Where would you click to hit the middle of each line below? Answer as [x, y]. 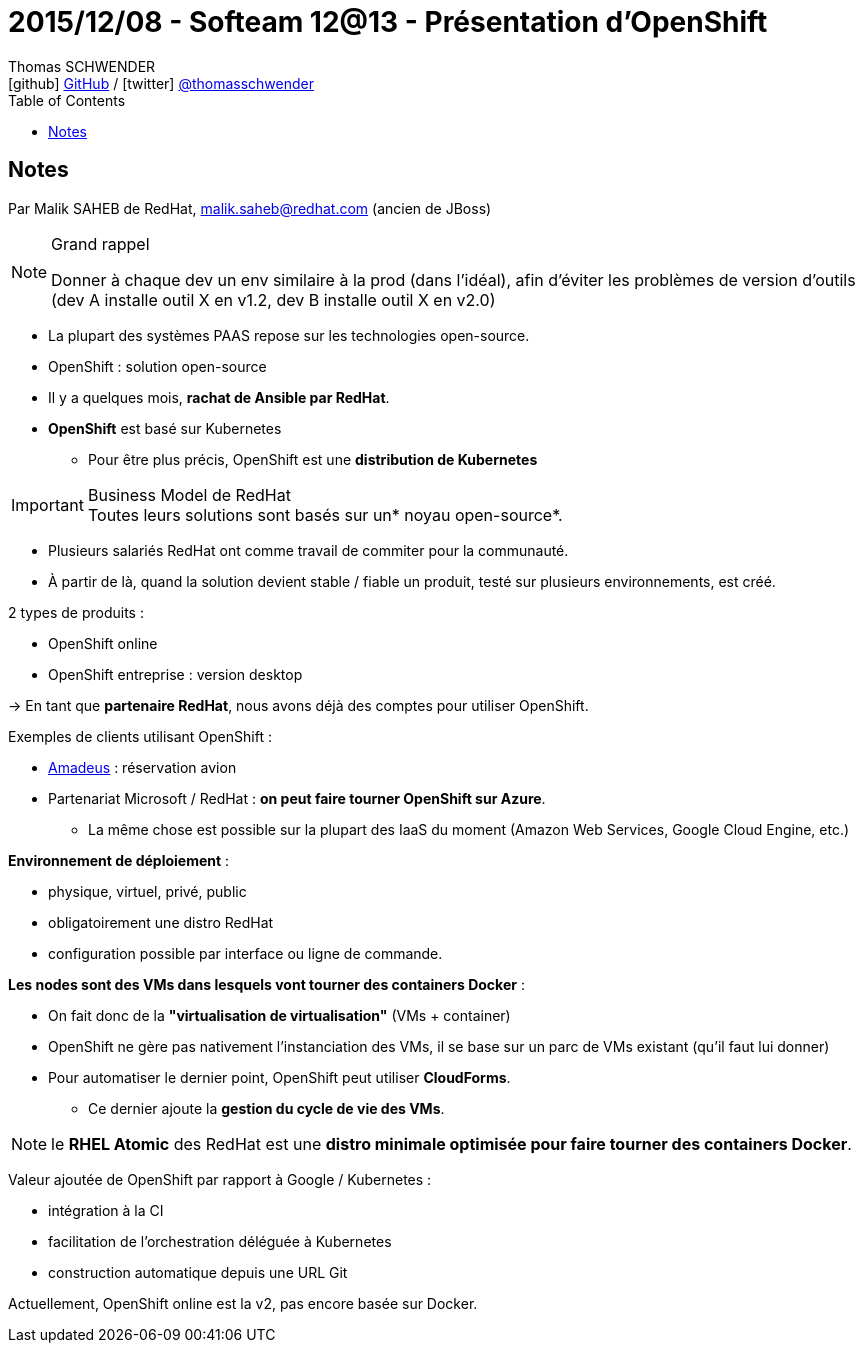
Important [47, 504]
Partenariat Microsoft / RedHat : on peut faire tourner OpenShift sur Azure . [297, 798]
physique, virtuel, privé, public [147, 891]
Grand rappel [100, 243]
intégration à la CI [106, 1210]
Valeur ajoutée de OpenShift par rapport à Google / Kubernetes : [220, 1179]
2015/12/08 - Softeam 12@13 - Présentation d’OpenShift [388, 22]
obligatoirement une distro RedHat [161, 922]
